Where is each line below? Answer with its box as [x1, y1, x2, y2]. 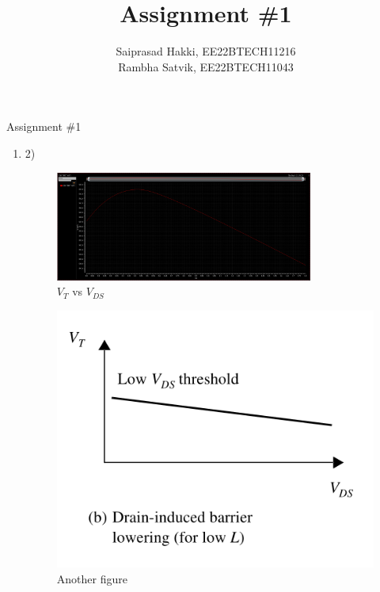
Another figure [56, 570, 127, 586]
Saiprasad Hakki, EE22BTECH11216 [116, 43, 296, 59]
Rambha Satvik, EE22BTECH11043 [118, 58, 294, 74]
